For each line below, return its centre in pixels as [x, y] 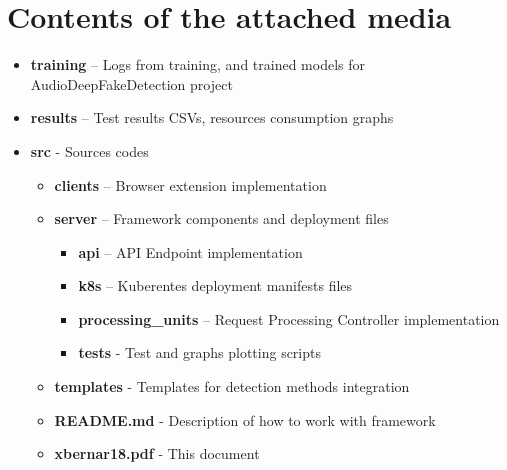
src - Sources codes [89, 150]
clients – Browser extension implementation [190, 184]
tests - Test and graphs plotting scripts [199, 352]
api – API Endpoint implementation [190, 251]
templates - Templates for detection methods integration [232, 386]
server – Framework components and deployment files [221, 218]
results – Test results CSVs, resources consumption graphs [212, 117]
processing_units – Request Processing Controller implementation [289, 318]
